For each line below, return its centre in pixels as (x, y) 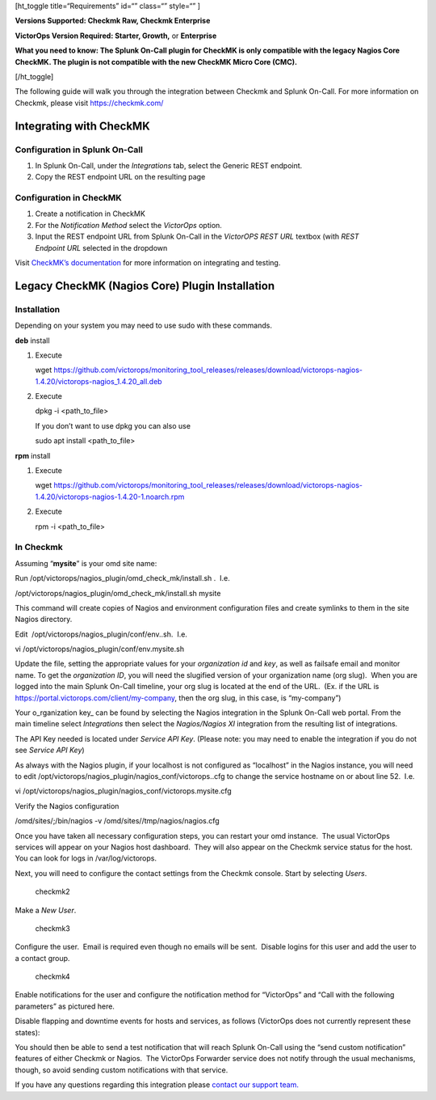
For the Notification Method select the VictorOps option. (128, 225)
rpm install (33, 455)
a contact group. (42, 958)
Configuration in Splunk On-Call (79, 150)
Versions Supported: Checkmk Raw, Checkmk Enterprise (113, 21)
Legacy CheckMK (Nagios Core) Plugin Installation (145, 286)
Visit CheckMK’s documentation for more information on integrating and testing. (148, 262)
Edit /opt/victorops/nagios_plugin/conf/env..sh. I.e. (101, 634)
